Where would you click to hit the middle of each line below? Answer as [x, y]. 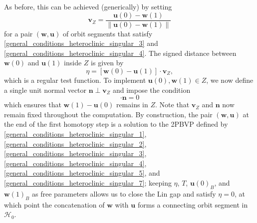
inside [73, 63]
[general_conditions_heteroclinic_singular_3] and [81, 43]
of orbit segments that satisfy [108, 33]
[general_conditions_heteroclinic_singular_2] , [75, 143]
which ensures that [33, 105]
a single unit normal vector [45, 90]
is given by [107, 63]
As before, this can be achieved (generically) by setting [88, 6]
